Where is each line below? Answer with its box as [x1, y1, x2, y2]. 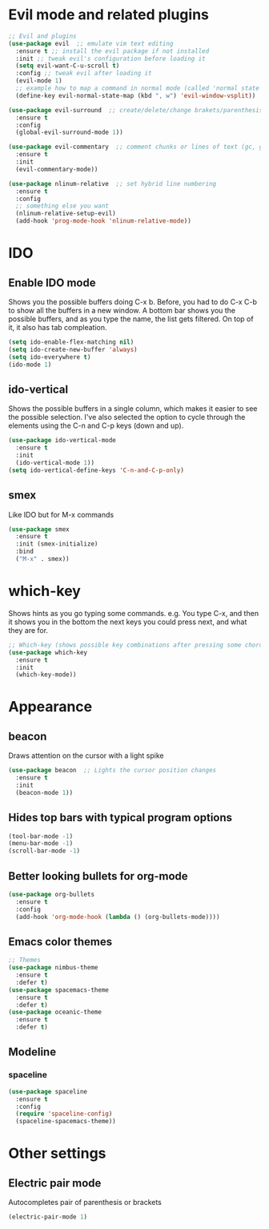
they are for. [8, 625, 49, 635]
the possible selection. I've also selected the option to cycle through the [8, 413, 246, 422]
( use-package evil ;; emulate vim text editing [8, 39, 174, 47]
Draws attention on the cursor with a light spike [8, 751, 164, 760]
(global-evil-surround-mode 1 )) [15, 128, 124, 137]
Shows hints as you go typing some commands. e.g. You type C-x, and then [8, 608, 259, 618]
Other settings [8, 1144, 106, 1163]
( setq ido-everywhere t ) [8, 353, 91, 361]
